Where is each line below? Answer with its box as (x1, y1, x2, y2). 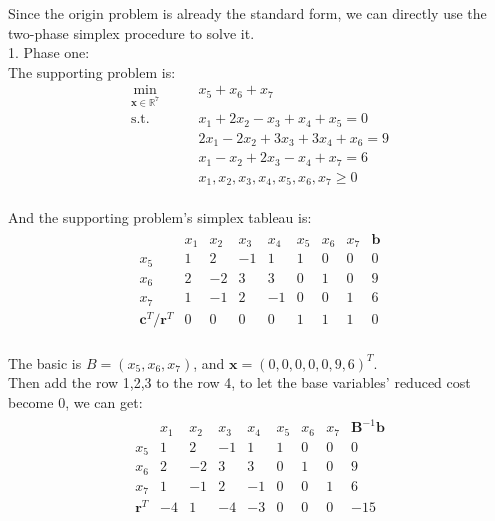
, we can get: (65, 392, 143, 413)
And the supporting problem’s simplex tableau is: (8, 207, 312, 228)
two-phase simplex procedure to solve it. (8, 22, 255, 43)
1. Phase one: (8, 42, 90, 63)
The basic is (8, 352, 82, 373)
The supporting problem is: (8, 61, 176, 82)
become (8, 392, 54, 413)
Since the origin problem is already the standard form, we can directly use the (8, 3, 487, 23)
